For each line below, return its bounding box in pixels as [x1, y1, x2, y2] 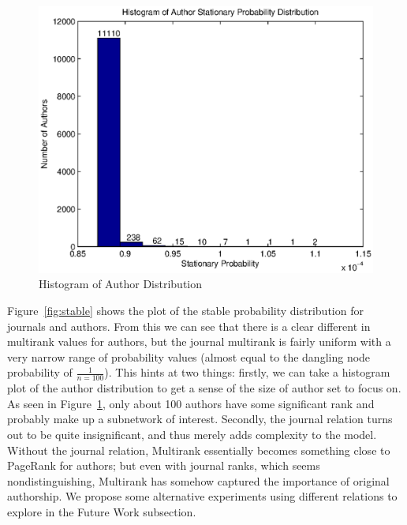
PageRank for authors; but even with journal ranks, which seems [7, 457, 320, 474]
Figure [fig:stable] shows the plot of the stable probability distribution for [7, 302, 364, 319]
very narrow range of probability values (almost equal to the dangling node [7, 348, 371, 365]
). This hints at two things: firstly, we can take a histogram [104, 364, 390, 381]
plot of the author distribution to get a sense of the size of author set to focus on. [7, 380, 401, 396]
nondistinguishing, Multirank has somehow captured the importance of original [7, 472, 390, 489]
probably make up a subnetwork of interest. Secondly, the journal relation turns [7, 411, 393, 427]
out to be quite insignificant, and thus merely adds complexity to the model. [7, 426, 377, 443]
